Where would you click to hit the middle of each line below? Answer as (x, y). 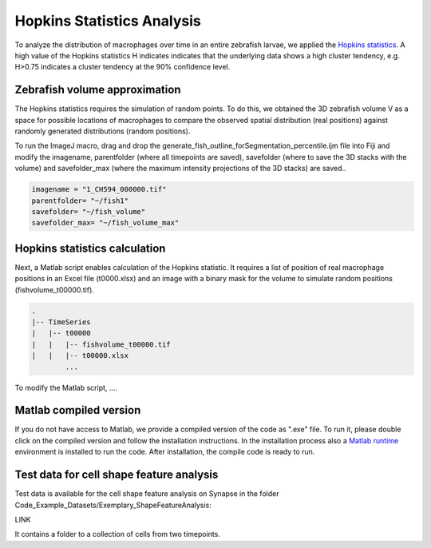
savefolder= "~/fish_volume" (89, 211)
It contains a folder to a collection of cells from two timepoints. (118, 534)
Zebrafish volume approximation (98, 90)
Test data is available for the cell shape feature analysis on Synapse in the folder (147, 494)
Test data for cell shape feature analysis (117, 475)
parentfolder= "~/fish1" (80, 201)
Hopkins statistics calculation (90, 248)
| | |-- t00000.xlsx (80, 356)
